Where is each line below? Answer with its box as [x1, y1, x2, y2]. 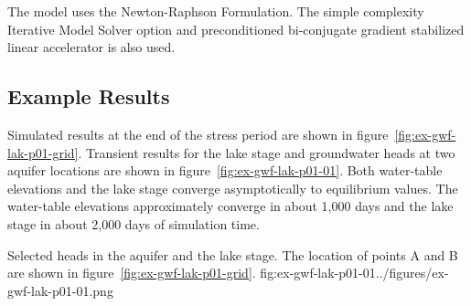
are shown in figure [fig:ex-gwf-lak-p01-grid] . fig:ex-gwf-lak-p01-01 [7, 263, 376, 282]
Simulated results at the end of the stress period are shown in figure [7, 124, 389, 143]
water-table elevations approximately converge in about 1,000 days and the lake [7, 196, 454, 216]
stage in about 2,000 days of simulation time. [7, 214, 260, 233]
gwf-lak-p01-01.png [7, 280, 113, 300]
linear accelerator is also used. [7, 37, 176, 57]
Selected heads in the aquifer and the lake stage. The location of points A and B [7, 245, 458, 264]
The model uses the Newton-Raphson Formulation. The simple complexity [7, 2, 424, 20]
